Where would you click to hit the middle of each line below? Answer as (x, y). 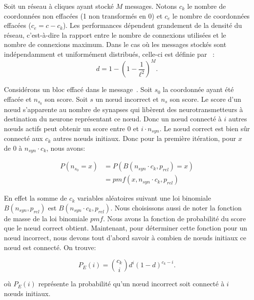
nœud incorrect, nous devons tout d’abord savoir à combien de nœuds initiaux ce (125, 238)
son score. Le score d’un (205, 99)
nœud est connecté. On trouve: (50, 247)
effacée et (18, 99)
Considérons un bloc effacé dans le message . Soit (78, 89)
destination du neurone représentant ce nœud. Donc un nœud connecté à (113, 119)
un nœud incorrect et (127, 99)
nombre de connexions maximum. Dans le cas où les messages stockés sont (115, 44)
